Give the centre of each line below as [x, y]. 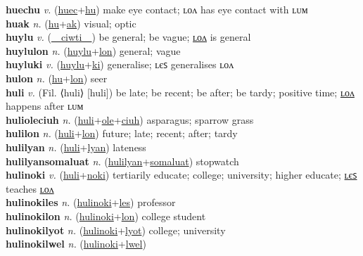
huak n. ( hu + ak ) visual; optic [71, 23]
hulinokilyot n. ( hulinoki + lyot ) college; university [116, 230]
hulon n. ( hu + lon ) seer [57, 78]
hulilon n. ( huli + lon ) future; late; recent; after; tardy [122, 133]
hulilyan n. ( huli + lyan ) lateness [76, 147]
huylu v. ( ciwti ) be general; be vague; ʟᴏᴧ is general [128, 37]
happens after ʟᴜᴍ [45, 106]
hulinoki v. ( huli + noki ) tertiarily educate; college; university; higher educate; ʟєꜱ [181, 175]
